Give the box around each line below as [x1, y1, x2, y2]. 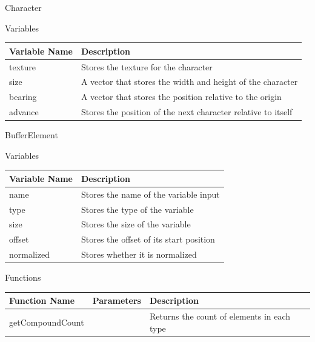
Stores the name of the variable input [81, 187, 220, 200]
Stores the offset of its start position [81, 233, 215, 246]
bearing [9, 90, 37, 103]
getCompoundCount [9, 315, 84, 328]
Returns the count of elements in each [149, 310, 291, 323]
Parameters [92, 294, 141, 307]
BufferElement [5, 129, 58, 141]
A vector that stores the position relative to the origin [81, 90, 282, 103]
